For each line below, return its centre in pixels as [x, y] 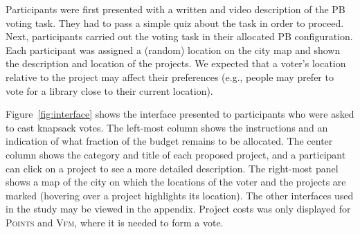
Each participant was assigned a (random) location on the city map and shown [173, 49]
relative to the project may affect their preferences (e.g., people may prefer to [170, 76]
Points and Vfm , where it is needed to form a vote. [115, 222]
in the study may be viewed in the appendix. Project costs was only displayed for [178, 209]
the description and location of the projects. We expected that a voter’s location [176, 63]
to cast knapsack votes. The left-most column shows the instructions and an [167, 127]
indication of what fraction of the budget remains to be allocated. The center [169, 141]
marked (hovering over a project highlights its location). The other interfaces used [180, 195]
